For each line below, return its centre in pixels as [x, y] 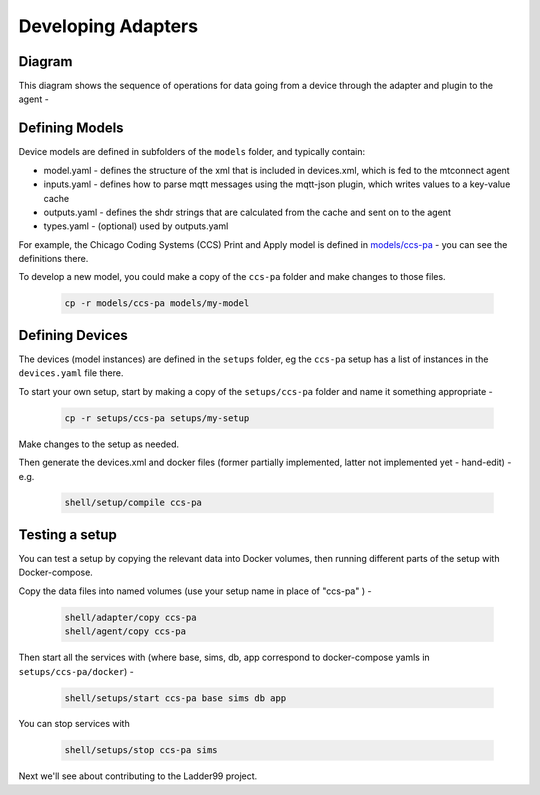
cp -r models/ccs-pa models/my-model [157, 303]
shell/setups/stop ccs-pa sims [141, 750]
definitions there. [53, 259]
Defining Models [71, 128]
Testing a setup [67, 534]
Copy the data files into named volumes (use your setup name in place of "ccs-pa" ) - [195, 591]
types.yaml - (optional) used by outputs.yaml [136, 226]
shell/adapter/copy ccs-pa [130, 617]
